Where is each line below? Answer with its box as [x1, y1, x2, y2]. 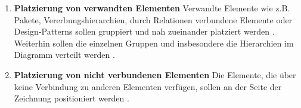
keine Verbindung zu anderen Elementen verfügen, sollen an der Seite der [14, 80, 282, 92]
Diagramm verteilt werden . [14, 48, 115, 61]
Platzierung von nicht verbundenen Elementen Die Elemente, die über [14, 68, 296, 81]
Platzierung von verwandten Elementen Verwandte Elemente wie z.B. [14, 2, 290, 14]
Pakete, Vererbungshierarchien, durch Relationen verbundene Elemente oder [14, 13, 293, 26]
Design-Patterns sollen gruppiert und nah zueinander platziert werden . [14, 25, 275, 38]
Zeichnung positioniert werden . [14, 92, 129, 104]
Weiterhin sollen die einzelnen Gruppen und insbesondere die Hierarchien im [14, 36, 294, 49]
